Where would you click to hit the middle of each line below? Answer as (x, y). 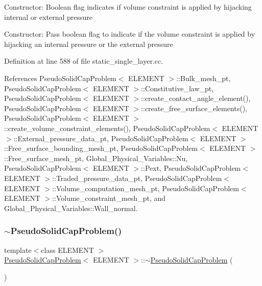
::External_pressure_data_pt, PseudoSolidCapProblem (101, 138)
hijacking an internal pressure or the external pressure (89, 44)
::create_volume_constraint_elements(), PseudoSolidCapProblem (107, 128)
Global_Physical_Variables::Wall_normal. (71, 208)
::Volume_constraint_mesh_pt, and (109, 198)
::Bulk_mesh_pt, (204, 78)
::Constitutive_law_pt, (177, 88)
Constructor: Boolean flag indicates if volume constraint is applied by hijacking (128, 7)
